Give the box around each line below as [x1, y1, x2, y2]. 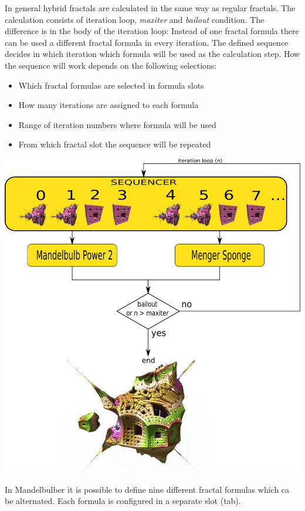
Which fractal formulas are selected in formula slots [18, 79, 204, 91]
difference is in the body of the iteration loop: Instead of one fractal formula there [5, 25, 299, 37]
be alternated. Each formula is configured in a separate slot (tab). [5, 495, 241, 507]
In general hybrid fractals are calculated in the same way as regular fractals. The [5, 2, 296, 14]
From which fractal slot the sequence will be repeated [18, 138, 211, 150]
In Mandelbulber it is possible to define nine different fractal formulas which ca [5, 483, 290, 495]
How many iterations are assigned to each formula [18, 99, 199, 111]
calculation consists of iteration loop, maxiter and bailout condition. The [5, 13, 265, 25]
